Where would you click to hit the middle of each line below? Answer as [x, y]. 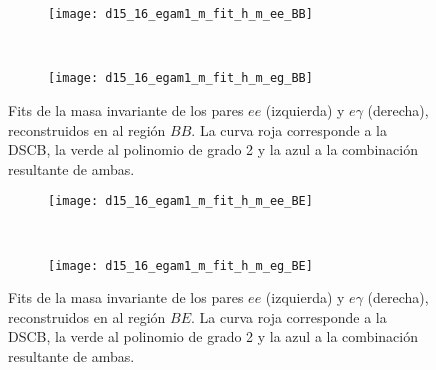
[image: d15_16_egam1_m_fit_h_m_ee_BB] [180, 14]
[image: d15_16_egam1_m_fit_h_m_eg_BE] [180, 265]
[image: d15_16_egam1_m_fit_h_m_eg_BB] [180, 78]
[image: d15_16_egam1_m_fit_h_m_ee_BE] [180, 201]
